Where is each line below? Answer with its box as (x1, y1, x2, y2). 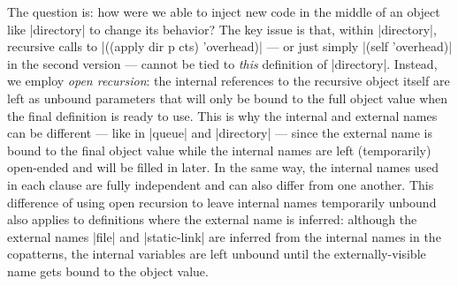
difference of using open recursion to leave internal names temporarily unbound (7, 192, 437, 211)
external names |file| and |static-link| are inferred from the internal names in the (7, 227, 441, 245)
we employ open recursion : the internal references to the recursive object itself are (7, 71, 450, 90)
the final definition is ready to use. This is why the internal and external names (7, 106, 438, 124)
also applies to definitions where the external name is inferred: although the (7, 210, 417, 229)
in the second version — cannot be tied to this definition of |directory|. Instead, (7, 54, 438, 72)
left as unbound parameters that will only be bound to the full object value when (7, 88, 448, 107)
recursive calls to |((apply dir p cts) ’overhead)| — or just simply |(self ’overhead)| (7, 37, 453, 56)
